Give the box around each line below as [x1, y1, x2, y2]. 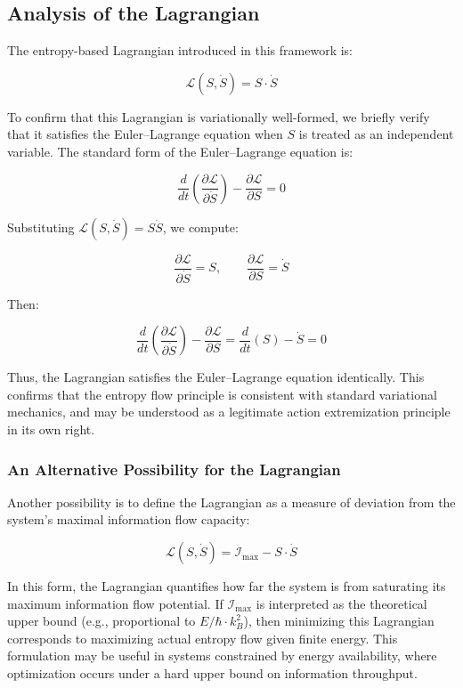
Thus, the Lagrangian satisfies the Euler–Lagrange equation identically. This [7, 368, 425, 386]
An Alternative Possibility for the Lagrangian [7, 457, 341, 480]
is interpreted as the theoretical [256, 594, 427, 612]
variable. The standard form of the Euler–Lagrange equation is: [7, 142, 353, 160]
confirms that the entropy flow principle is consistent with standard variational [7, 384, 437, 403]
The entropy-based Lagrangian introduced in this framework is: [7, 41, 353, 60]
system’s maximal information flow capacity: [7, 510, 250, 529]
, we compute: [162, 217, 239, 236]
